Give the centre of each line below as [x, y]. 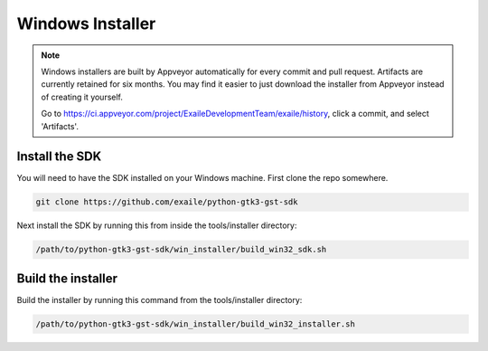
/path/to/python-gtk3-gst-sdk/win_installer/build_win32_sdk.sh [181, 250]
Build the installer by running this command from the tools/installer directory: [160, 299]
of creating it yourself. [82, 97]
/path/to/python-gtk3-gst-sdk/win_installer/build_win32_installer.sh [196, 324]
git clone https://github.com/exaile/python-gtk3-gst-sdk [167, 202]
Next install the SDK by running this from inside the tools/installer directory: [157, 225]
